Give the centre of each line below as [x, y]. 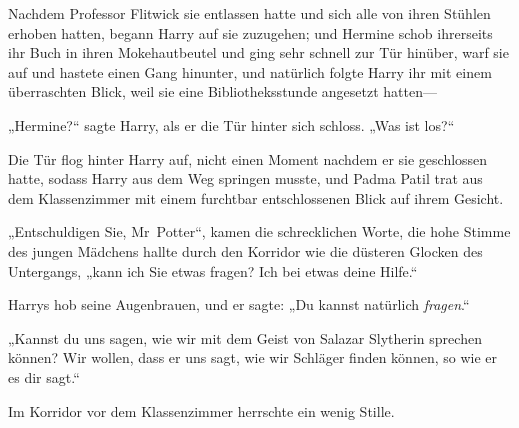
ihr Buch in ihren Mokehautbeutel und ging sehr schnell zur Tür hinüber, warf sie [258, 52]
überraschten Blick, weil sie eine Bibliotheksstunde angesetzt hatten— [222, 91]
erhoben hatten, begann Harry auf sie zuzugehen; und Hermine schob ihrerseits [250, 32]
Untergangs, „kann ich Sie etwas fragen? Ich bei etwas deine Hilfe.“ [213, 270]
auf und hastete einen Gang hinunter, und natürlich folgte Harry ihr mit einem [250, 71]
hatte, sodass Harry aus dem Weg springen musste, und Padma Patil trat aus [245, 178]
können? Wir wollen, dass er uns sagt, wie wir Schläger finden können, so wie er [253, 357]
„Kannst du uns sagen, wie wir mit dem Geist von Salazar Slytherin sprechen [245, 337]
